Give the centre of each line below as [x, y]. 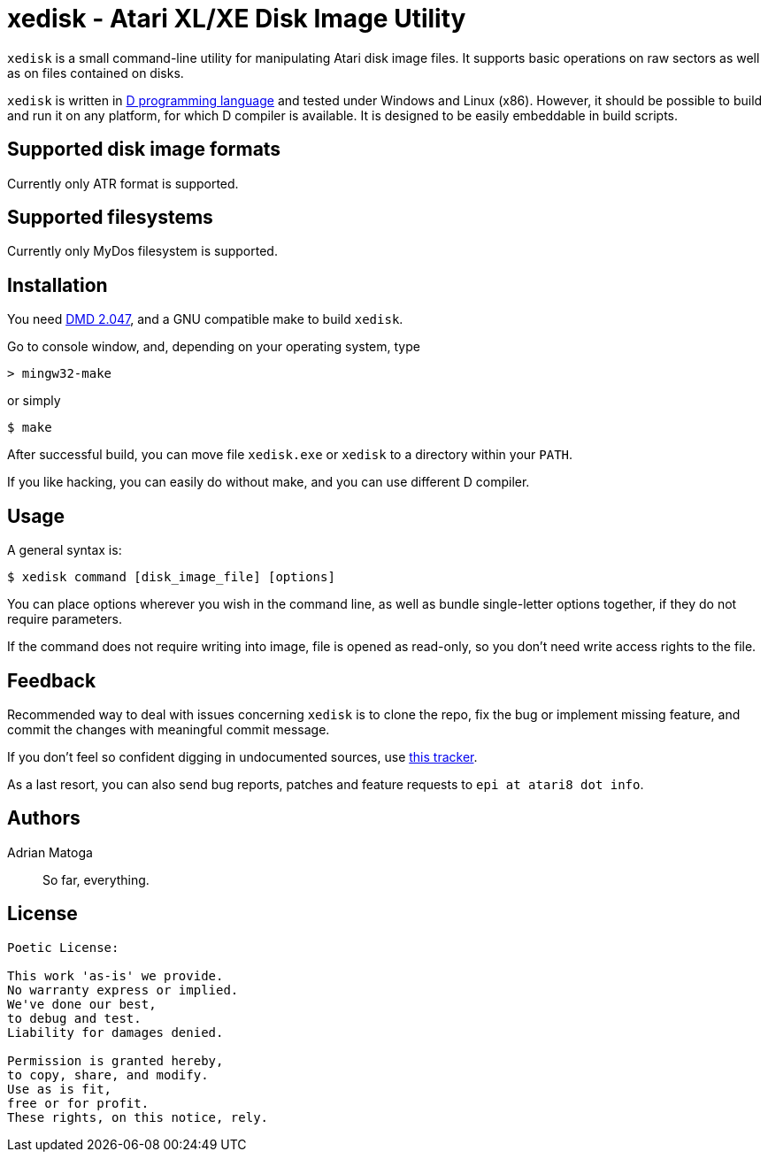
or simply [34, 401]
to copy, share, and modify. [108, 1075]
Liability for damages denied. [115, 1032]
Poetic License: [63, 947]
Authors [44, 818]
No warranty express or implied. [123, 990]
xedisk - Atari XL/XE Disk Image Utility [237, 19]
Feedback [52, 680]
